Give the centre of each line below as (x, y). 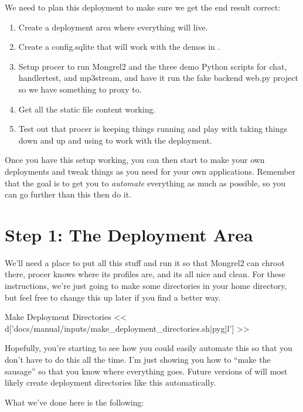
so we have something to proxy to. (80, 89)
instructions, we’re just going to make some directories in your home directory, (146, 286)
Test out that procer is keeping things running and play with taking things (153, 129)
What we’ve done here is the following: (74, 402)
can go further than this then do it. (68, 194)
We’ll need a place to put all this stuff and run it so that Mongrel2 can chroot (145, 262)
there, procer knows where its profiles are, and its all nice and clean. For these (145, 274)
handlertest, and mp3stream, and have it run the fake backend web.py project (158, 78)
